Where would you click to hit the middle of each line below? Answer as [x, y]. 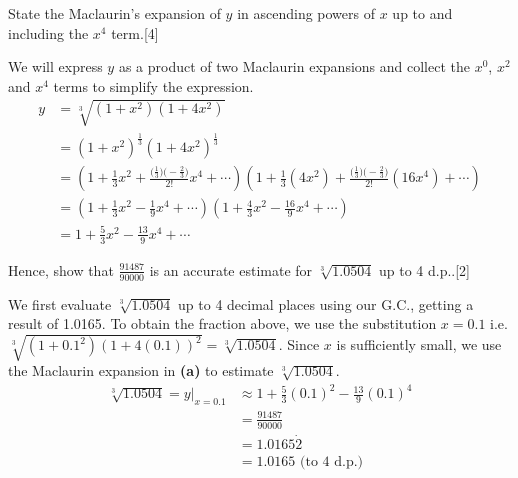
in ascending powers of [306, 13]
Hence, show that [61, 269]
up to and [422, 13]
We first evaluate [60, 303]
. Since [299, 344]
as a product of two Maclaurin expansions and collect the [294, 66]
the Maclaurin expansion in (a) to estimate [141, 370]
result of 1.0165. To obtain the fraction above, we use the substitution [222, 323]
